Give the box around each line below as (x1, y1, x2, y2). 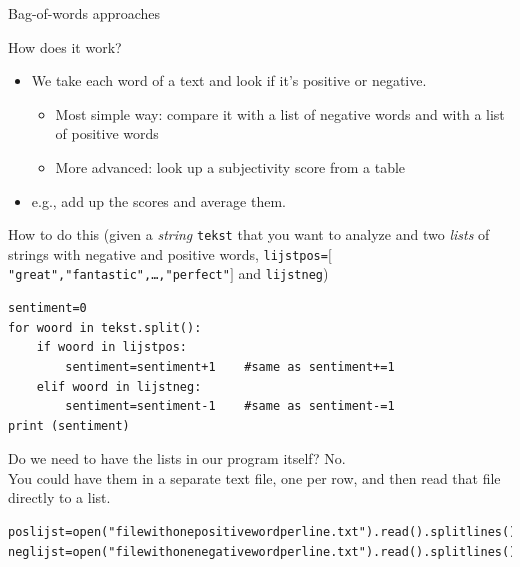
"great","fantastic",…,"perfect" (8, 268, 230, 283)
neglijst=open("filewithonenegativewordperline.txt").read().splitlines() (8, 544, 517, 559)
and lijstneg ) (238, 263, 329, 284)
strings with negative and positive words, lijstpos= (8, 243, 328, 264)
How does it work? (8, 36, 122, 57)
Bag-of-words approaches (8, 3, 161, 23)
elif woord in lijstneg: (36, 379, 202, 394)
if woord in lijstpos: (36, 340, 187, 355)
